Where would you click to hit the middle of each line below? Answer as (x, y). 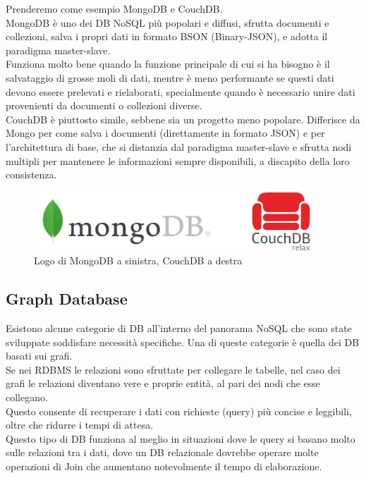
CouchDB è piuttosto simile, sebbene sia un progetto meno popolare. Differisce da (183, 119)
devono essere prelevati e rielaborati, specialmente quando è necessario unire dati (181, 91)
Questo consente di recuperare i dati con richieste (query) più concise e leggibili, (179, 411)
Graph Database (67, 299)
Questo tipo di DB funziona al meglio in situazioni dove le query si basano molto (181, 438)
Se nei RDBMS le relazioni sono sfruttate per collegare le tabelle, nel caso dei (173, 369)
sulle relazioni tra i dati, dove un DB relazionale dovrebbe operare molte (162, 452)
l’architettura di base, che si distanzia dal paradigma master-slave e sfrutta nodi (179, 146)
